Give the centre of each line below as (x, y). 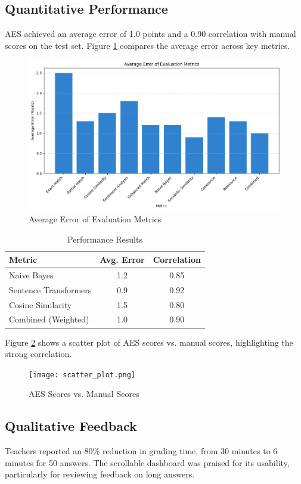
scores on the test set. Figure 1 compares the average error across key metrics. (148, 45)
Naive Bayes (31, 274)
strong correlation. (38, 354)
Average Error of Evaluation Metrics (95, 218)
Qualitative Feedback (71, 426)
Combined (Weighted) (49, 319)
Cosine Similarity (41, 304)
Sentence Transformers (50, 289)
